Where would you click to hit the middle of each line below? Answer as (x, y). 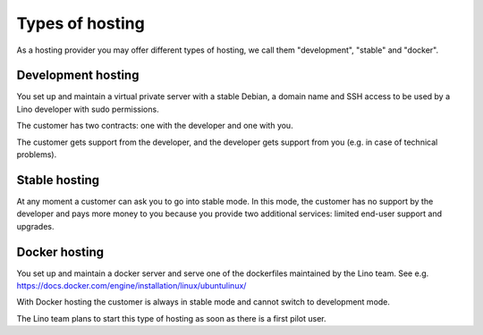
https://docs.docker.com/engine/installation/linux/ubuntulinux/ (131, 285)
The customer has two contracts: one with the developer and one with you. (155, 126)
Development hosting (78, 75)
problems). (37, 155)
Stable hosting (58, 180)
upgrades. (35, 226)
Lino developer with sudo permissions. (88, 109)
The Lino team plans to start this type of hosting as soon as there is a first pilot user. (171, 318)
